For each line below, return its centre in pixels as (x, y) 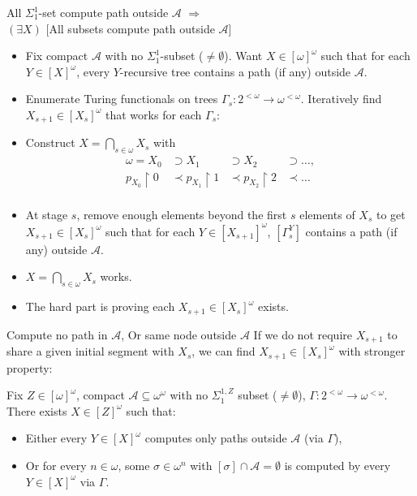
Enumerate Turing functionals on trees (122, 99)
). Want (243, 56)
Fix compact (57, 56)
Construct (50, 142)
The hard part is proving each (100, 306)
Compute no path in (57, 334)
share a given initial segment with (90, 351)
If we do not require (303, 334)
